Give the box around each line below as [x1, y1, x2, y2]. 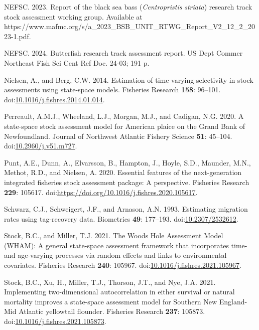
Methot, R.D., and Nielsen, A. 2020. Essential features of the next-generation [4, 167, 242, 178]
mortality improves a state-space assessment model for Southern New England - [4, 296, 247, 306]
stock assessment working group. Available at [4, 11, 143, 22]
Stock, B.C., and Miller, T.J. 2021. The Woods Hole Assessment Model [4, 230, 223, 241]
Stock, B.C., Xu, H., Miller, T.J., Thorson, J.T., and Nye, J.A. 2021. [4, 276, 216, 287]
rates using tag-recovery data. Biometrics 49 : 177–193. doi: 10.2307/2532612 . [4, 213, 238, 224]
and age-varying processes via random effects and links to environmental [4, 250, 227, 260]
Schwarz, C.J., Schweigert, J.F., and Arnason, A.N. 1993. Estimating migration [4, 204, 248, 214]
